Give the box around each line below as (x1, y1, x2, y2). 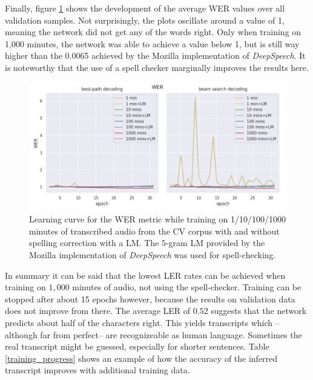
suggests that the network (211, 304, 307, 317)
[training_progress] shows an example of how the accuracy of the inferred (5, 352, 278, 364)
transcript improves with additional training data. (5, 364, 190, 376)
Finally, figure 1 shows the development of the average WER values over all (5, 2, 285, 14)
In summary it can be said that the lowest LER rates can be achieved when (5, 268, 286, 281)
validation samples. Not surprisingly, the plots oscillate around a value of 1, (5, 13, 285, 26)
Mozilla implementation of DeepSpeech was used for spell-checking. (29, 248, 276, 261)
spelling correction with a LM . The (29, 236, 159, 249)
